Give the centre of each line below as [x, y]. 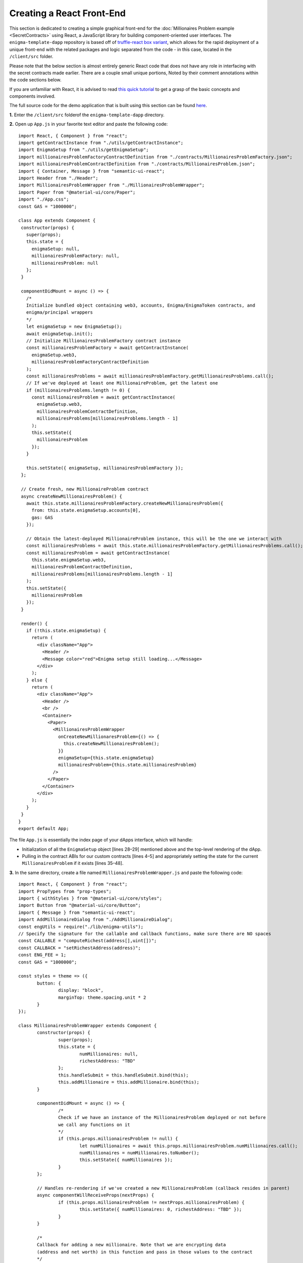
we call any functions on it [94, 1125]
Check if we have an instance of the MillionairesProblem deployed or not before [162, 1118]
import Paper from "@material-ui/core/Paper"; [77, 192]
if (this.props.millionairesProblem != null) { [118, 1139]
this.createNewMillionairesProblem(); [111, 744]
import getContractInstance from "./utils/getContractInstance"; [101, 143]
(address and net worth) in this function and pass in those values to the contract [145, 1252]
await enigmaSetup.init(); [60, 334]
